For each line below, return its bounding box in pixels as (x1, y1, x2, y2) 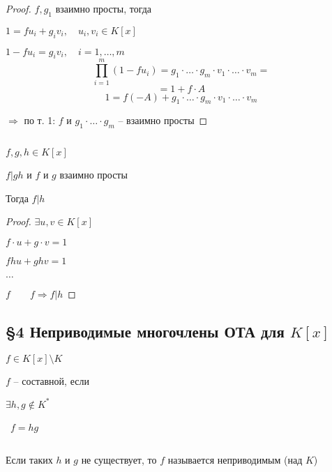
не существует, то (81, 452, 157, 467)
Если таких (6, 452, 53, 467)
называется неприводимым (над (167, 452, 303, 467)
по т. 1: (24, 113, 56, 128)
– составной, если (13, 373, 89, 388)
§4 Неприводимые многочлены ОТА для (6, 320, 285, 342)
